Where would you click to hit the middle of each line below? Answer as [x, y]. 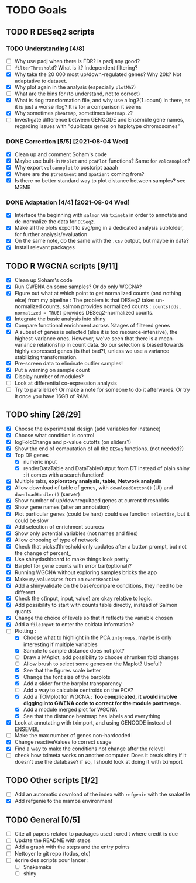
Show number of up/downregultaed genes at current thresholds [92, 501]
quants [23, 612]
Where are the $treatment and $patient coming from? [79, 174]
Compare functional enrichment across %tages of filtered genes [92, 325]
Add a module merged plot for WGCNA [70, 710]
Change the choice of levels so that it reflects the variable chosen [94, 618]
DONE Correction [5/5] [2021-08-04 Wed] [67, 142]
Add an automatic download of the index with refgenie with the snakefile [102, 794]
